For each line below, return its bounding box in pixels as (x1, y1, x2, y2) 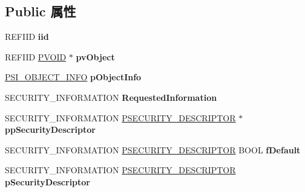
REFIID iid (5, 30, 49, 43)
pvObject (76, 50, 115, 63)
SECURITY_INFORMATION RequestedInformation (5, 91, 217, 103)
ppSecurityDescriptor (5, 123, 96, 136)
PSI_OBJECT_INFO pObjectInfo (5, 71, 142, 83)
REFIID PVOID (5, 50, 67, 63)
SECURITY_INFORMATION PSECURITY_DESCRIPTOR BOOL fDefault (5, 143, 301, 156)
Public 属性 (5, 2, 76, 21)
